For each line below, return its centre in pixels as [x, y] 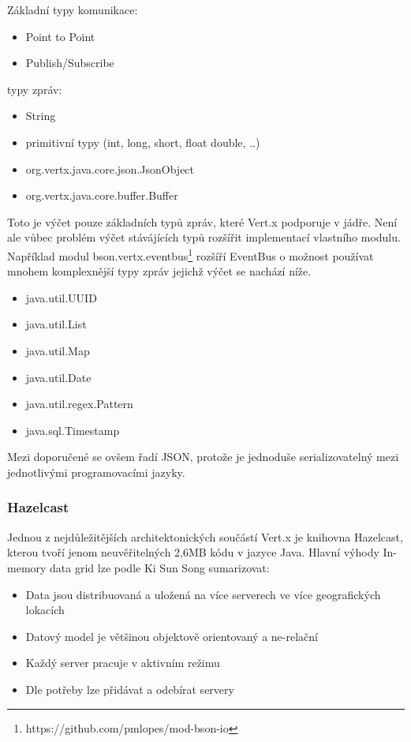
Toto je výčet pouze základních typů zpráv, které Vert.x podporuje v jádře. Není [202, 221]
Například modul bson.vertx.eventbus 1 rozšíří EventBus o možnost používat [191, 254]
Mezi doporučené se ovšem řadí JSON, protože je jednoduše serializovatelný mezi [203, 457]
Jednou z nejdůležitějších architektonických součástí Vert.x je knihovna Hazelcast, [205, 536]
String [41, 116]
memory [27, 567]
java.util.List [56, 324]
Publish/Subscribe [70, 63]
